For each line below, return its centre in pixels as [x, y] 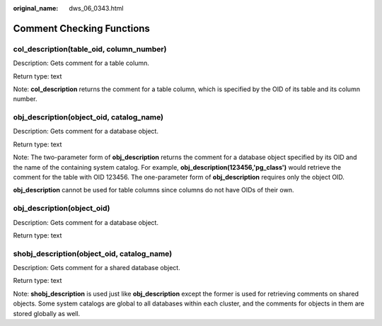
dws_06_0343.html [96, 8]
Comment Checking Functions [81, 28]
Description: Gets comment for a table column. [81, 63]
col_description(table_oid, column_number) [90, 49]
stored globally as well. [47, 313]
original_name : [36, 8]
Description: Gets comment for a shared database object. [97, 268]
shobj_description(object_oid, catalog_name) [93, 253]
